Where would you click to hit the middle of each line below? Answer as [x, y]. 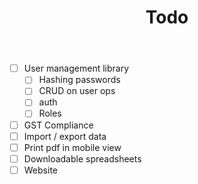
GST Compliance [58, 125]
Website [40, 170]
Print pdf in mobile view [72, 147]
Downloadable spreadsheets [82, 158]
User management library [76, 68]
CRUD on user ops [77, 91]
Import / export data [65, 136]
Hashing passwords [79, 80]
